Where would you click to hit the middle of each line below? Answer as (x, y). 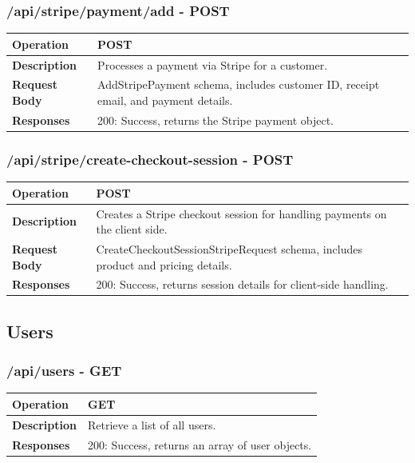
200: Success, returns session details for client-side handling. (242, 284)
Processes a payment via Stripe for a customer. (213, 64)
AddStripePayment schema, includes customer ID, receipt (239, 84)
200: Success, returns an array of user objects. (200, 444)
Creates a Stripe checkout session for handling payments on (241, 213)
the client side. (132, 229)
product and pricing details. (164, 264)
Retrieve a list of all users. (152, 424)
